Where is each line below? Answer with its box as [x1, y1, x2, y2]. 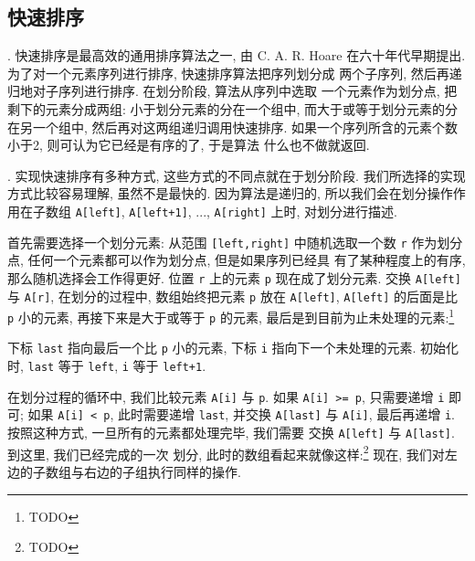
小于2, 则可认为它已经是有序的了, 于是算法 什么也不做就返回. [7, 135, 370, 154]
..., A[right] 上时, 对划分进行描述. [195, 201, 397, 220]
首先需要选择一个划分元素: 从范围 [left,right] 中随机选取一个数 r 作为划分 [7, 232, 463, 251]
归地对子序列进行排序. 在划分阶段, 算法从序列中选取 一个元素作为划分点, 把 [7, 81, 458, 101]
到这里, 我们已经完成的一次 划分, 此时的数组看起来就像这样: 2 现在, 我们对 [7, 441, 445, 463]
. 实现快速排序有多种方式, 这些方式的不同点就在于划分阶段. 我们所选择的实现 [7, 165, 466, 185]
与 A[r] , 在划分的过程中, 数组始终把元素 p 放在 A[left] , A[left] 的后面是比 [7, 286, 459, 305]
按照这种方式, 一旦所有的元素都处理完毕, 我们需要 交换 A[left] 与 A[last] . [7, 423, 455, 442]
